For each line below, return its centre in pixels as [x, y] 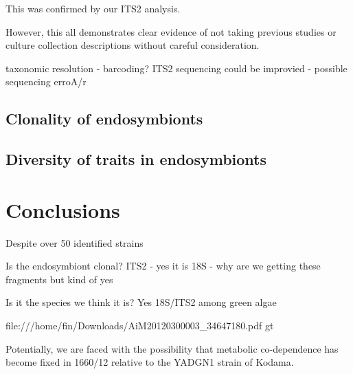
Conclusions [63, 209]
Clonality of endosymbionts [104, 119]
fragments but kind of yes [59, 279]
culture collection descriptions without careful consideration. [133, 45]
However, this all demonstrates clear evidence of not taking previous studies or [171, 31]
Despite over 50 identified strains [75, 242]
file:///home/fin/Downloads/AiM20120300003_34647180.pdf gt [140, 326]
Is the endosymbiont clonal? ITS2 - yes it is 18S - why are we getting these [163, 266]
